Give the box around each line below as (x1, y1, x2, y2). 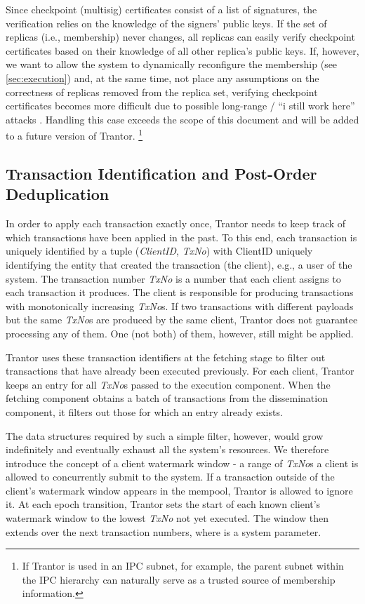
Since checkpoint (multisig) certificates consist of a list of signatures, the (6, 2, 317, 16)
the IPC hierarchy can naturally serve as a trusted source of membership (22, 572, 336, 586)
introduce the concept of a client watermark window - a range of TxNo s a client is (6, 455, 359, 470)
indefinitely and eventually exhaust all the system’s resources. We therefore (6, 442, 329, 457)
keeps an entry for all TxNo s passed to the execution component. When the (6, 377, 331, 391)
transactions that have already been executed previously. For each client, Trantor (6, 363, 354, 378)
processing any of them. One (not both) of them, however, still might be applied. (6, 326, 354, 340)
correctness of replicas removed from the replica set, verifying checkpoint (6, 84, 318, 99)
